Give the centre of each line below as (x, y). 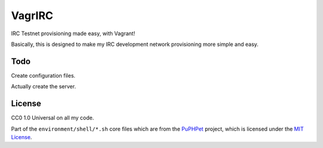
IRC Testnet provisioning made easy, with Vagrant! (73, 33)
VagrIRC (32, 16)
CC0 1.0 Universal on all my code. (53, 118)
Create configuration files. (43, 75)
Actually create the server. (43, 87)
